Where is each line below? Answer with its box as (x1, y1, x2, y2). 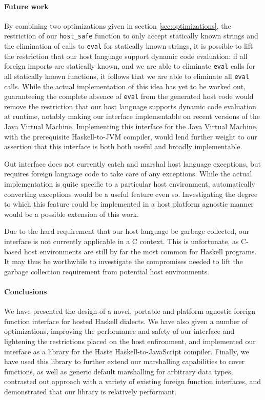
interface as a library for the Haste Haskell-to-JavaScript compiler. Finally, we (4, 346, 249, 356)
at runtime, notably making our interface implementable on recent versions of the (4, 111, 260, 122)
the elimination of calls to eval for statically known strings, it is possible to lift (4, 41, 253, 51)
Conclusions (4, 286, 47, 296)
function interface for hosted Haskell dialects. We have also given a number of (4, 315, 248, 326)
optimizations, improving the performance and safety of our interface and (4, 326, 235, 336)
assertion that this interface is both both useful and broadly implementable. (4, 141, 242, 152)
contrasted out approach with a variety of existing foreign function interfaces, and (4, 376, 261, 387)
